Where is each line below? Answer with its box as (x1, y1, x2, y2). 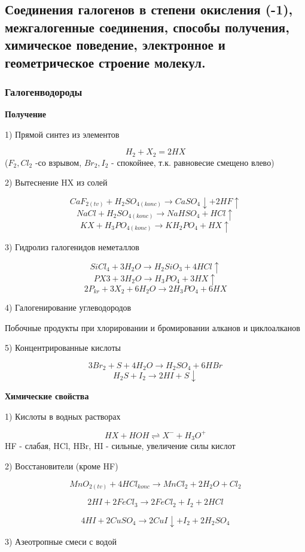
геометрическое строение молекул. (5, 53, 206, 71)
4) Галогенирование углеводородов (5, 301, 132, 314)
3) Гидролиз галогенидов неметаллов (5, 241, 139, 253)
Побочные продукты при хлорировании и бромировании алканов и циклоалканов (5, 321, 300, 333)
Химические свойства (5, 390, 89, 402)
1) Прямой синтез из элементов (5, 128, 120, 140)
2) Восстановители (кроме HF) (5, 460, 118, 472)
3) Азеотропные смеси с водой (5, 535, 117, 547)
